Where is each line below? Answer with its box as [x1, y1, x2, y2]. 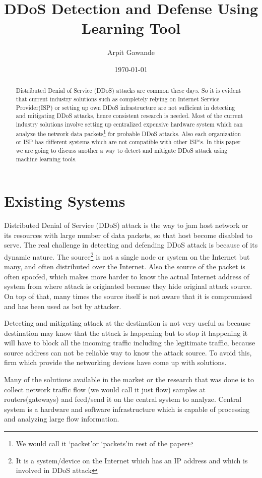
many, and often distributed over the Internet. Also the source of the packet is [4, 261, 245, 272]
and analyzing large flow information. [4, 413, 119, 424]
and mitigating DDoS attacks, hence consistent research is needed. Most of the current [16, 111, 243, 120]
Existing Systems [4, 191, 125, 211]
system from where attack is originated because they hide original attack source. [4, 281, 252, 291]
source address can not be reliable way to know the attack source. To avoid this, [4, 347, 252, 357]
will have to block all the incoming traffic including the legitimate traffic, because [4, 337, 255, 348]
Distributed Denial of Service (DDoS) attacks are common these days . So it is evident [16, 86, 241, 95]
